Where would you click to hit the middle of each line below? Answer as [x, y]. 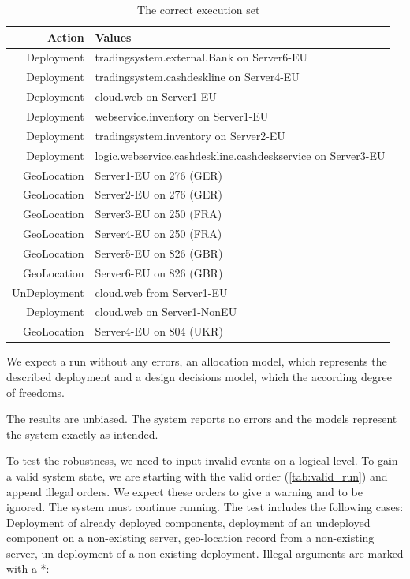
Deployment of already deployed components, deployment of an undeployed [188, 522]
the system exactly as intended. [82, 434]
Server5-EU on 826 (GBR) [159, 252]
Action [66, 37]
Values [113, 37]
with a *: [28, 568]
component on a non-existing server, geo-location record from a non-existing [190, 538]
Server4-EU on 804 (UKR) [159, 331]
